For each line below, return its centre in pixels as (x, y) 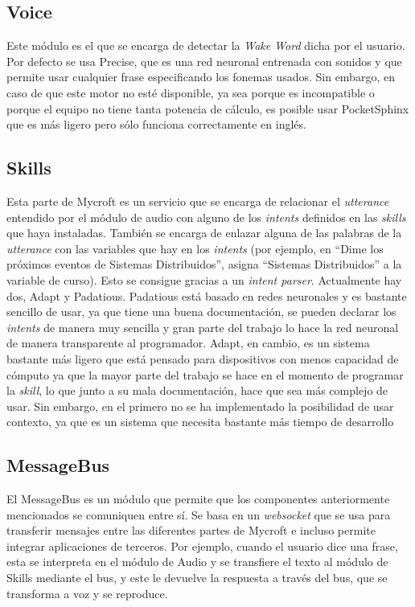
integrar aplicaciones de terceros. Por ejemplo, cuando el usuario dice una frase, (202, 545)
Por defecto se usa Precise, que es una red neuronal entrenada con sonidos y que (204, 61)
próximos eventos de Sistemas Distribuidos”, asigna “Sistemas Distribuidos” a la (204, 264)
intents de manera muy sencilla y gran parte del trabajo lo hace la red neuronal (203, 327)
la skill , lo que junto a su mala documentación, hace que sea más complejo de (197, 390)
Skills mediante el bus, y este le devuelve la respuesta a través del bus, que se (197, 578)
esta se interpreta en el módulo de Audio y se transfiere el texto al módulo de (197, 562)
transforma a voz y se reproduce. (87, 593)
